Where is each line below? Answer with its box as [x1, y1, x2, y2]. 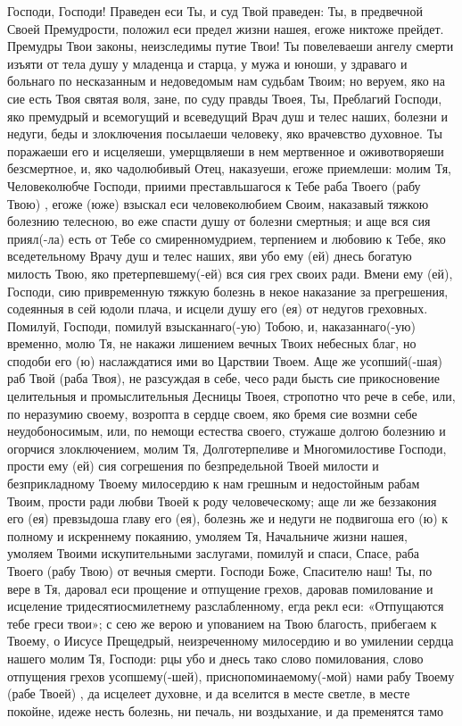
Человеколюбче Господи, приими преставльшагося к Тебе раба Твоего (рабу [7, 176, 421, 195]
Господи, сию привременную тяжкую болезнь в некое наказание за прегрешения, [7, 281, 449, 300]
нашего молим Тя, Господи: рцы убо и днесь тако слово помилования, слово [7, 648, 424, 667]
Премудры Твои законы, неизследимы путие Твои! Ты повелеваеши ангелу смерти [7, 37, 454, 55]
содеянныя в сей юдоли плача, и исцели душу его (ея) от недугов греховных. [7, 299, 428, 318]
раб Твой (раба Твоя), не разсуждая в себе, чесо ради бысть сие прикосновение [7, 369, 440, 388]
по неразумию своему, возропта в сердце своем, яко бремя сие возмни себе [7, 404, 417, 422]
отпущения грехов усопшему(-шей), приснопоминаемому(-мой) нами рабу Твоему [7, 666, 455, 685]
